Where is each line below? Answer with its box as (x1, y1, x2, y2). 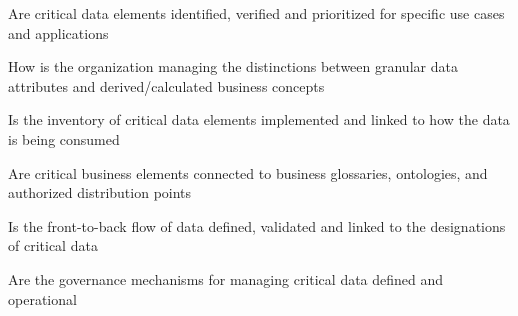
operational (8, 288, 77, 309)
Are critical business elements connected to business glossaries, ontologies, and (8, 162, 488, 183)
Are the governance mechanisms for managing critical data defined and (8, 268, 444, 289)
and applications (8, 22, 109, 43)
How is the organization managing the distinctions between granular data (8, 56, 458, 77)
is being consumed (8, 128, 120, 149)
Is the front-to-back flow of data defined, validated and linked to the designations (8, 215, 506, 236)
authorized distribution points (8, 182, 192, 203)
